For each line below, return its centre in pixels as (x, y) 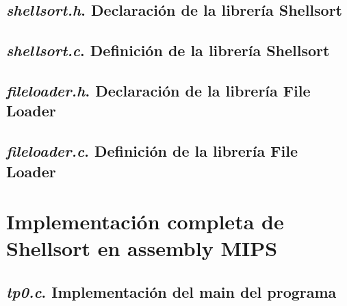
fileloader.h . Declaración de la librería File (158, 90)
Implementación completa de (145, 221)
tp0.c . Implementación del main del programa (171, 291)
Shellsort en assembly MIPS (142, 248)
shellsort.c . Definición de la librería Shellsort (168, 50)
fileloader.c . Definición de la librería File (152, 151)
